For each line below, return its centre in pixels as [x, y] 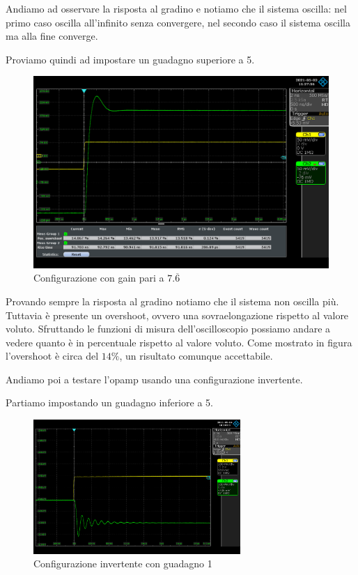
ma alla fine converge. [52, 36]
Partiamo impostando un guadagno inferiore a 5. [109, 402]
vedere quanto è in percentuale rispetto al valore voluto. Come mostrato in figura [179, 342]
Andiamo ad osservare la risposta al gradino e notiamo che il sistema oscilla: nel [176, 8]
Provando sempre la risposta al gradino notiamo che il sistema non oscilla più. [172, 301]
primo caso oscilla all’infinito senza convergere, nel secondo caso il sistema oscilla [178, 22]
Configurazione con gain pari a [99, 278]
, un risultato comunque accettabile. [196, 356]
